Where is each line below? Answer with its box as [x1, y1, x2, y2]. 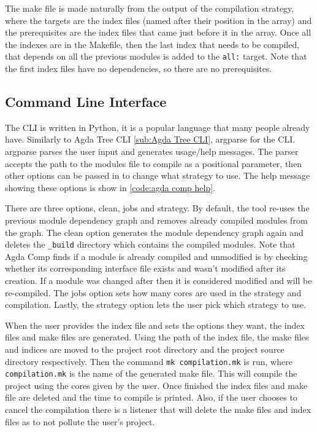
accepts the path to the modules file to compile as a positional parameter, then [5, 157, 302, 170]
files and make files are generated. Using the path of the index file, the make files [5, 331, 309, 344]
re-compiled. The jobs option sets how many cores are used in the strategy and [5, 286, 302, 299]
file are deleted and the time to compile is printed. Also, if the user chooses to [5, 391, 297, 404]
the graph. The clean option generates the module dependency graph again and [5, 226, 304, 238]
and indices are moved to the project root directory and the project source [5, 342, 285, 355]
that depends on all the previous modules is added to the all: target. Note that [5, 50, 307, 63]
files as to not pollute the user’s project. [5, 415, 155, 428]
